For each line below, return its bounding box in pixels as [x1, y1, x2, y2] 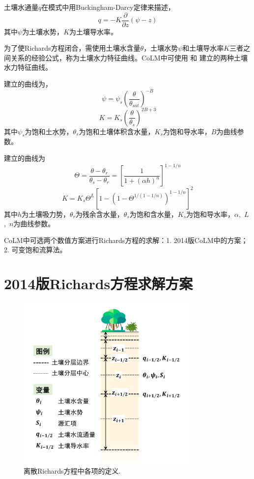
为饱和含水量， [129, 209, 178, 219]
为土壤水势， [22, 26, 64, 36]
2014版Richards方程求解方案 [4, 273, 193, 294]
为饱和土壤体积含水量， [79, 126, 155, 136]
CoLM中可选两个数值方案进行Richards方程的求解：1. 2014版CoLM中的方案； [4, 235, 248, 245]
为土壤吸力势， [22, 209, 70, 219]
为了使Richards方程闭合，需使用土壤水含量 [4, 43, 141, 53]
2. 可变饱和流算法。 [4, 244, 67, 255]
